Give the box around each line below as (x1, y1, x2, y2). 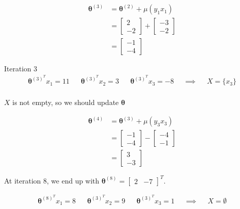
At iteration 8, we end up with (4, 175, 100, 186)
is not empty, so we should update (12, 97, 119, 108)
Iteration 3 (4, 63, 37, 73)
